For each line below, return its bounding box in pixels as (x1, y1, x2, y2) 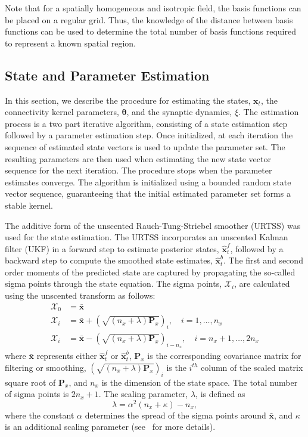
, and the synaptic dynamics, (126, 106, 232, 118)
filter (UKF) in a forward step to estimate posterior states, (5, 242, 219, 255)
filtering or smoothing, (5, 361, 86, 373)
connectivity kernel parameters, (5, 106, 119, 118)
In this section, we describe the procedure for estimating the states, (5, 94, 251, 106)
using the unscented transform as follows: (5, 289, 155, 302)
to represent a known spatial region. (5, 36, 136, 49)
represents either (36, 349, 97, 362)
